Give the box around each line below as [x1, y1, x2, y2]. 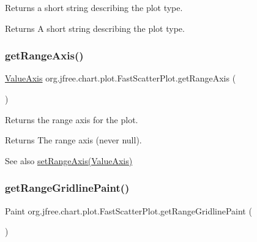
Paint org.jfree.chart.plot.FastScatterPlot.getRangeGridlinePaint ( [5, 204, 252, 217]
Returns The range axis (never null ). [5, 134, 142, 146]
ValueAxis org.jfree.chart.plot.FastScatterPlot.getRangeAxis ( [5, 72, 236, 85]
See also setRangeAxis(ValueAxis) [5, 154, 133, 167]
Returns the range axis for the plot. [5, 113, 138, 126]
